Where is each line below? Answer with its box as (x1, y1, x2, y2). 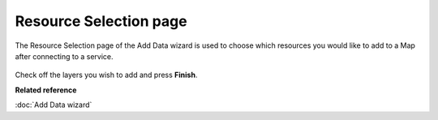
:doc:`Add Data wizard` (15, 100, 92, 109)
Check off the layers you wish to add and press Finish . (15, 70, 198, 80)
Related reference (15, 85, 77, 95)
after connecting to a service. (15, 51, 114, 61)
